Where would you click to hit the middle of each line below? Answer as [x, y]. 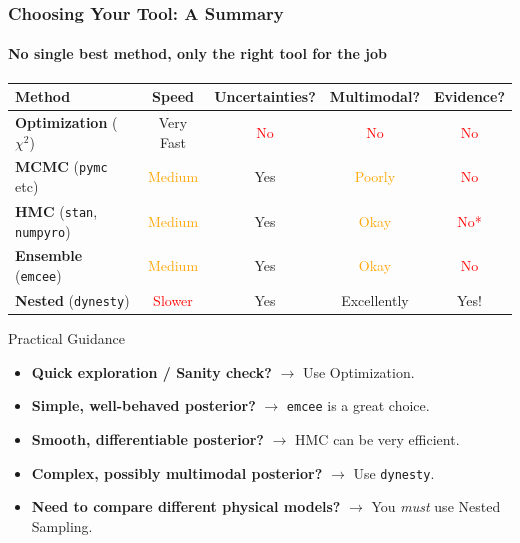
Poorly [375, 176]
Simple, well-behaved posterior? [143, 405]
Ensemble [49, 255]
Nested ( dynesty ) [72, 299]
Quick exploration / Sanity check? [151, 371]
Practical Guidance [67, 338]
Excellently [375, 300]
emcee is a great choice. [358, 405]
